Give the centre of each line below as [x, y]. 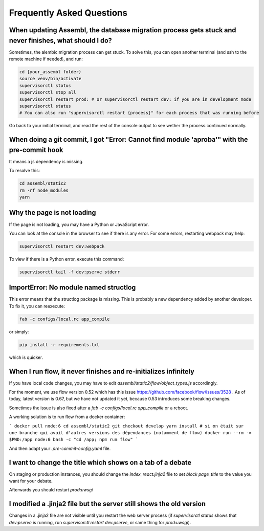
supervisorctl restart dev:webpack [62, 246]
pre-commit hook [36, 150]
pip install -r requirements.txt [59, 344]
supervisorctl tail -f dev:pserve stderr [70, 272]
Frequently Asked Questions [68, 13]
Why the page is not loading [53, 213]
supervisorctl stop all [48, 92]
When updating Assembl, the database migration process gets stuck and [123, 30]
